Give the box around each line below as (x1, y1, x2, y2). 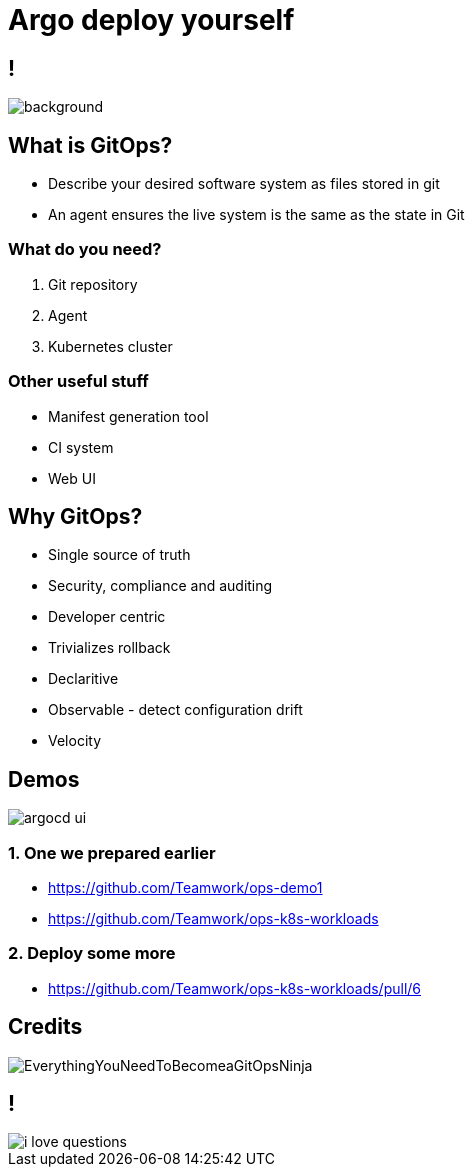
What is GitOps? (8, 132, 173, 158)
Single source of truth (48, 546, 191, 564)
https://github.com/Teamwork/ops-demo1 (48, 878, 323, 896)
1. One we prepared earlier (8, 842, 216, 863)
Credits (8, 1014, 83, 1040)
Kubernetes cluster (48, 337, 173, 355)
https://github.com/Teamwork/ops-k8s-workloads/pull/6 (48, 979, 422, 997)
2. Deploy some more (8, 943, 176, 964)
